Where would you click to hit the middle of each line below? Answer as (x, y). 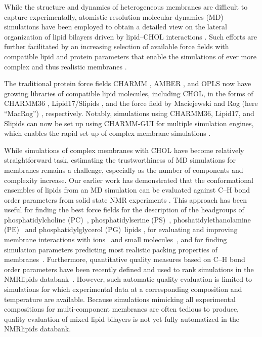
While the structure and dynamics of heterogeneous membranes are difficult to (126, 7)
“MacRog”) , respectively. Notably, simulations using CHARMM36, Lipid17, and (129, 113)
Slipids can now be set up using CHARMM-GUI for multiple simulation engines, (129, 123)
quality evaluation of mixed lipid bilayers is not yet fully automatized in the (122, 319)
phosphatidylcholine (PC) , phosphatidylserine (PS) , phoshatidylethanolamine (127, 219)
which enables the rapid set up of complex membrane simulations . (107, 133)
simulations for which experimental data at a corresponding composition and (123, 289)
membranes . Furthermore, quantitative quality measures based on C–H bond (125, 259)
